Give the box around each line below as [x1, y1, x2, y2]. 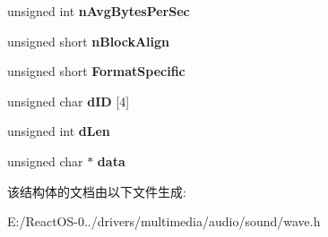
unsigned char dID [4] [7, 91, 130, 110]
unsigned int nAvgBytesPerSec [7, 2, 190, 20]
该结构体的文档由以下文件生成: [7, 182, 186, 200]
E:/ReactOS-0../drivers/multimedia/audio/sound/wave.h [7, 212, 321, 231]
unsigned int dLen [7, 122, 110, 140]
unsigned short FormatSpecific [7, 62, 186, 80]
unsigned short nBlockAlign [7, 31, 169, 50]
